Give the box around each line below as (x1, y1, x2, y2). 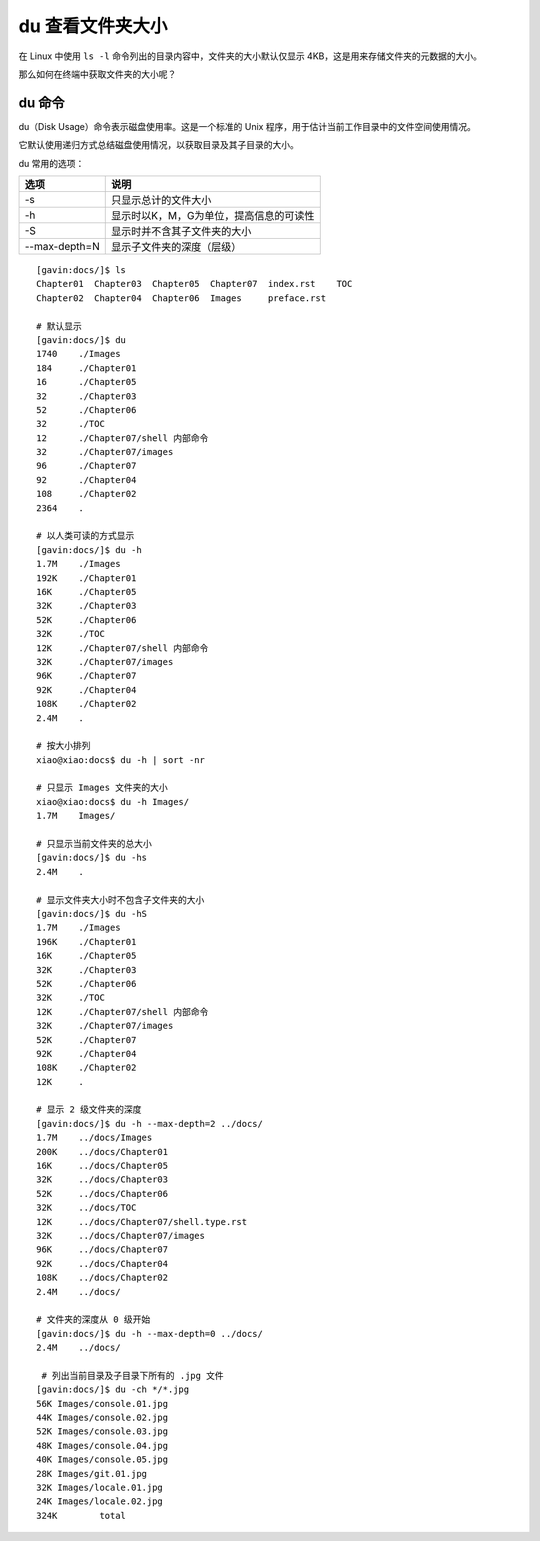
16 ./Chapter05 (36, 376, 137, 388)
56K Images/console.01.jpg (36, 1398, 169, 1409)
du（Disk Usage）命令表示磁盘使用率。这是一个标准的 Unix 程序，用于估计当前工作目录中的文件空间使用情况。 (18, 120, 477, 132)
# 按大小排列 (36, 740, 91, 752)
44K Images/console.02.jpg (36, 1412, 169, 1424)
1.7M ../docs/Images (36, 1132, 153, 1144)
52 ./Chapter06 (36, 404, 137, 415)
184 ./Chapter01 (36, 362, 137, 374)
